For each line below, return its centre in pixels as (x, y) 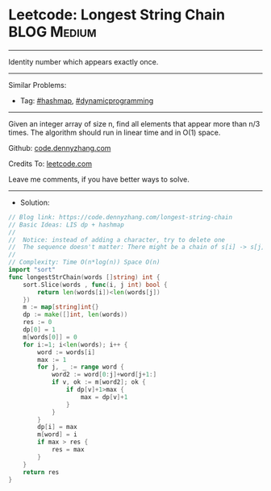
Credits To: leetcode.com (50, 164)
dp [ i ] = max (58, 427)
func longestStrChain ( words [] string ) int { (84, 277)
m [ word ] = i (58, 435)
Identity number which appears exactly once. (83, 61)
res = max (68, 450)
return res (41, 472)
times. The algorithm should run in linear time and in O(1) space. (115, 132)
